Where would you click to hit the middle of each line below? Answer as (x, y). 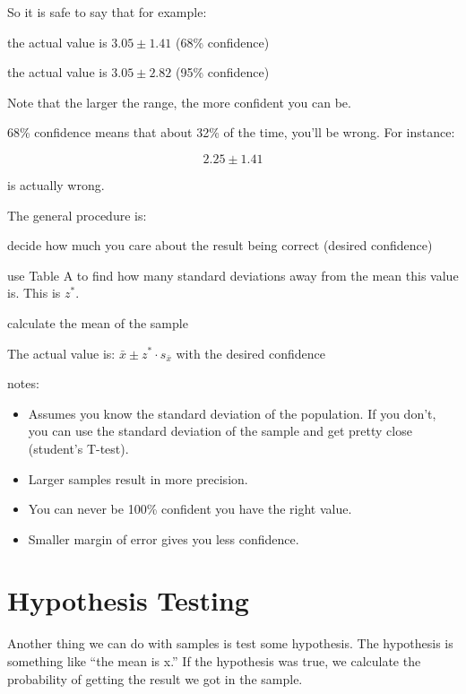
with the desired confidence (251, 353)
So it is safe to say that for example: (107, 12)
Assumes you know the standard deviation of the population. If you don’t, (232, 413)
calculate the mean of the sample (98, 322)
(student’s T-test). (78, 448)
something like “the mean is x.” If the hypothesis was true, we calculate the (214, 661)
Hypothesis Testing (128, 600)
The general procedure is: (77, 215)
